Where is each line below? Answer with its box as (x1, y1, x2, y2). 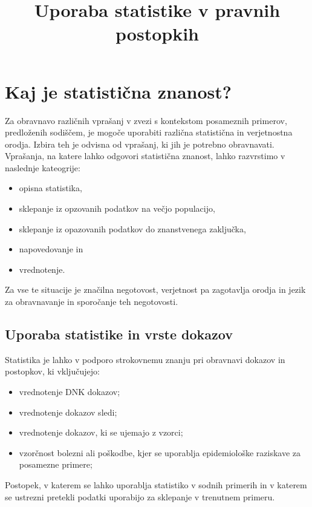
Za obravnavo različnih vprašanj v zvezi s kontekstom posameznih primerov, (5, 114, 287, 126)
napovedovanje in (19, 243, 83, 255)
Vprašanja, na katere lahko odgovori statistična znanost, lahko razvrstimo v (5, 149, 285, 162)
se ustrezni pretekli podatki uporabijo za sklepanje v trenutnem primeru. (5, 490, 275, 503)
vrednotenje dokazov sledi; (19, 405, 117, 418)
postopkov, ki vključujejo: (5, 365, 100, 378)
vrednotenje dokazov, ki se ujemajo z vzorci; (19, 426, 183, 439)
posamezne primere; (19, 458, 93, 471)
